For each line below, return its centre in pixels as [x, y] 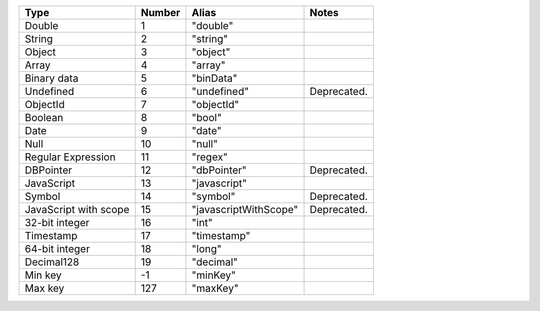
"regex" [210, 157]
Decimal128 [52, 262]
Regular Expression [70, 157]
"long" [206, 248]
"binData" [214, 78]
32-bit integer [57, 222]
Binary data [51, 78]
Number [160, 12]
